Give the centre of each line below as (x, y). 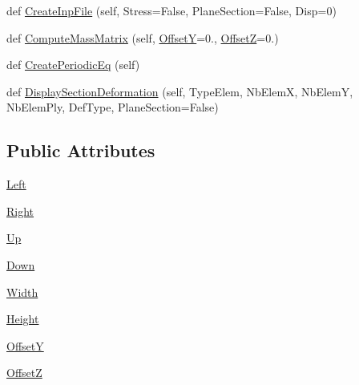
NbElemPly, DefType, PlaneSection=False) (113, 107)
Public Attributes (81, 150)
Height (23, 319)
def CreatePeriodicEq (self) (73, 65)
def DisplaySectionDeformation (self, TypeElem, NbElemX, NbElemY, (180, 91)
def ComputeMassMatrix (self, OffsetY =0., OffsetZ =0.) (143, 37)
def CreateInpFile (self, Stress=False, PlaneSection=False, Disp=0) (171, 10)
